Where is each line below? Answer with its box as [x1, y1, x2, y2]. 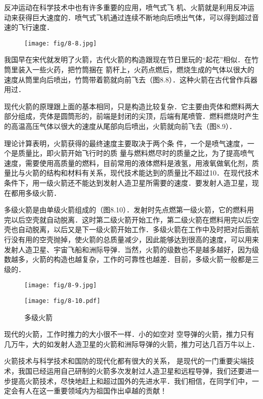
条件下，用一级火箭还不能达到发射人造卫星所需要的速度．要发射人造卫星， [4, 177, 252, 188]
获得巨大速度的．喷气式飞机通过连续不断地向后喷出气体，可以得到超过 [18, 12, 252, 22]
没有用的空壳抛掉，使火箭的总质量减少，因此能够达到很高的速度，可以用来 [11, 234, 259, 244]
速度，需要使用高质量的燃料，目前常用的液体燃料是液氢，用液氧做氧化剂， [4, 157, 252, 168]
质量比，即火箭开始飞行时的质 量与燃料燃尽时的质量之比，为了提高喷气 [18, 148, 254, 158]
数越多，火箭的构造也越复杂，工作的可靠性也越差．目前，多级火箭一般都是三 [4, 254, 259, 264]
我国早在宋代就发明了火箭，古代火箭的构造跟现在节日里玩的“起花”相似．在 [4, 54, 252, 65]
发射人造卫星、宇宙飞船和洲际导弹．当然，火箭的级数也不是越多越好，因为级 [4, 244, 259, 254]
